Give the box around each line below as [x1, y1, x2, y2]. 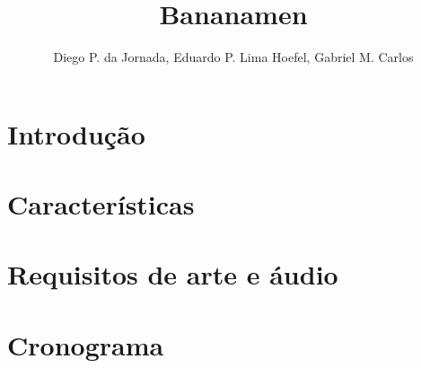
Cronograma [7, 326, 164, 363]
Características [7, 186, 195, 223]
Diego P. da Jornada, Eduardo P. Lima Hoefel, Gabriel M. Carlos [53, 48, 414, 66]
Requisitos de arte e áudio [7, 256, 338, 293]
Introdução [7, 115, 145, 152]
